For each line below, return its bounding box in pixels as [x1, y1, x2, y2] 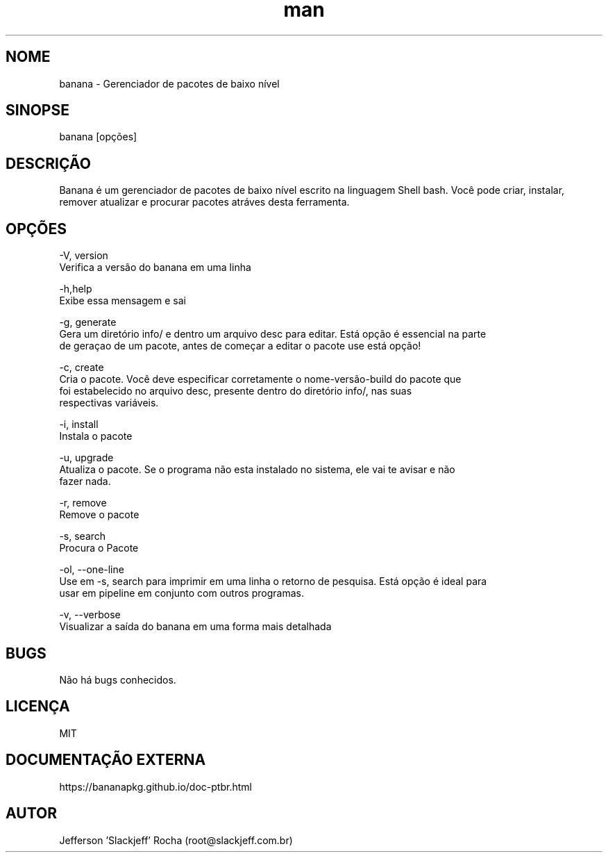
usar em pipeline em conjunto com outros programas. [59, 587, 304, 600]
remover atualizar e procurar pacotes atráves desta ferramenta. [59, 196, 350, 208]
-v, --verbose [59, 609, 121, 621]
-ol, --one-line [59, 563, 124, 576]
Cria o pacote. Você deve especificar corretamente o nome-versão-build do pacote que [59, 373, 462, 386]
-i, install [59, 418, 99, 431]
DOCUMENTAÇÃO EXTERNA [6, 751, 206, 769]
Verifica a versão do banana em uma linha [59, 261, 251, 274]
